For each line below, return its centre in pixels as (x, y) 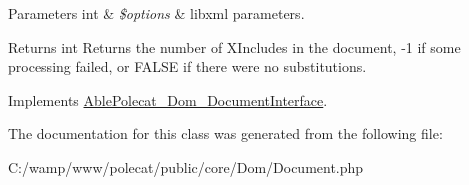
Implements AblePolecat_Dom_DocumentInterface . (168, 99)
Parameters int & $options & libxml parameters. (156, 13)
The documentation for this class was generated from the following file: (225, 133)
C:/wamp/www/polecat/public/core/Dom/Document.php (186, 166)
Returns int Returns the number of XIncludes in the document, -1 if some (234, 46)
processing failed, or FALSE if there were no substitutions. (187, 66)
